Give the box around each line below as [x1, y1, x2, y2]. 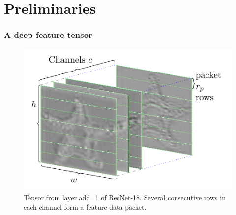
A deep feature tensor [4, 29, 92, 41]
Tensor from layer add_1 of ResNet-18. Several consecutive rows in [24, 192, 226, 202]
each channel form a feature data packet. [24, 202, 147, 212]
